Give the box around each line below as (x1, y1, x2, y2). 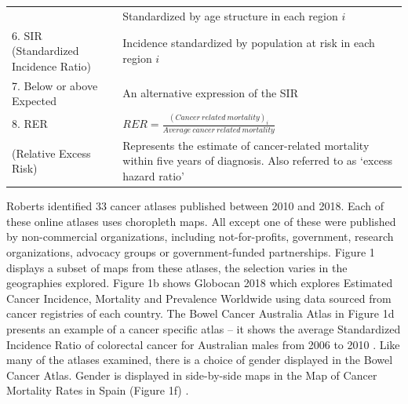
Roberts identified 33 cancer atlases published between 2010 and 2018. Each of (6, 198, 384, 214)
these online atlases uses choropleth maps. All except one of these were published (6, 213, 396, 229)
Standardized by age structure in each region (122, 7, 338, 24)
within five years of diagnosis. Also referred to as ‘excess (122, 152, 392, 169)
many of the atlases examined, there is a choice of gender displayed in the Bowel (6, 351, 393, 368)
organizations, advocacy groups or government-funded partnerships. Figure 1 (6, 243, 375, 260)
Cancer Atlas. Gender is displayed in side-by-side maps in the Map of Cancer (6, 366, 377, 383)
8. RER (12, 115, 48, 131)
